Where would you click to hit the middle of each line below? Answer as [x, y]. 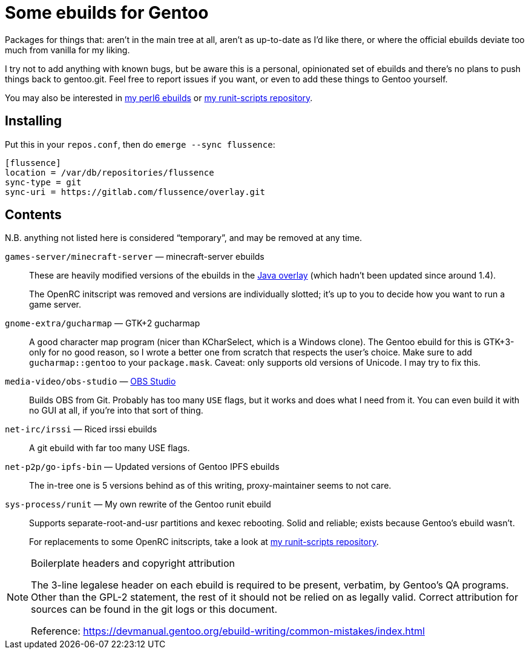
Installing [34, 121]
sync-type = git [43, 182]
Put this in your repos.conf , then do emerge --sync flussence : [140, 144]
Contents [33, 215]
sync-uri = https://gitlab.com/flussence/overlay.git [135, 192]
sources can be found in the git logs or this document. [154, 609]
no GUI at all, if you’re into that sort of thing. [116, 411]
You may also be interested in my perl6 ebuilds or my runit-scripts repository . [159, 97]
